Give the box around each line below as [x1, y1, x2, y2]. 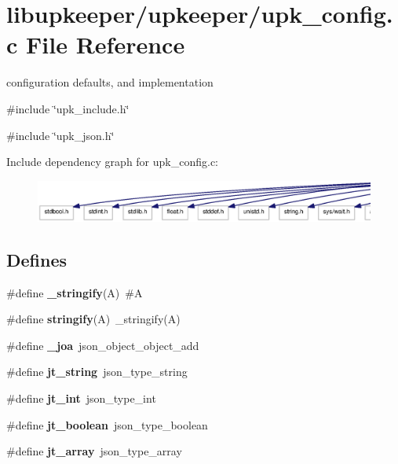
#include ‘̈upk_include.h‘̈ [6, 100, 130, 116]
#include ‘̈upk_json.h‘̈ [6, 127, 115, 143]
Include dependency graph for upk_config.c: [6, 153, 219, 170]
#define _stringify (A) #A [6, 284, 143, 300]
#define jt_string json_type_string [6, 363, 188, 380]
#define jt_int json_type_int [6, 390, 156, 407]
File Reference [26, 28, 185, 61]
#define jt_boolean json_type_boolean [6, 416, 208, 433]
